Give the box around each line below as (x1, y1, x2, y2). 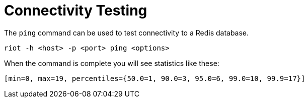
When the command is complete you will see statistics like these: (4, 58, 219, 67)
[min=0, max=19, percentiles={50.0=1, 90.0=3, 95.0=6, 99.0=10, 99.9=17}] (4, 74, 305, 82)
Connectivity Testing (4, 2, 147, 19)
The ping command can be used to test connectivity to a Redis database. (4, 28, 249, 37)
